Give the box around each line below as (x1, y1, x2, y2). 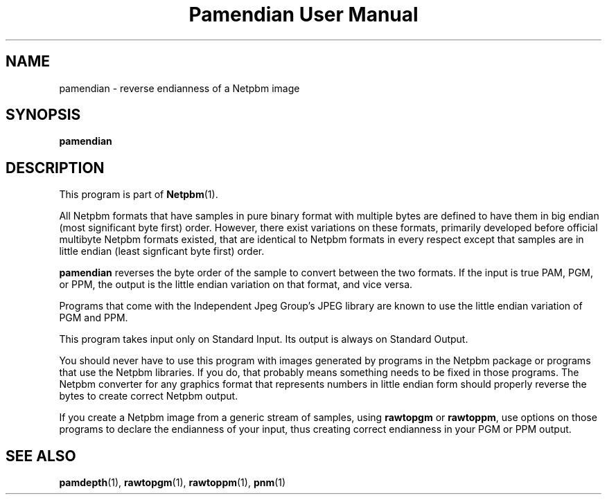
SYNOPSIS (6, 106, 81, 124)
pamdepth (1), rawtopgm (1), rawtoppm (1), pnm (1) (59, 476, 286, 489)
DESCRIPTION (6, 159, 105, 177)
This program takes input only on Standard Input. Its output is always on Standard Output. (59, 333, 468, 346)
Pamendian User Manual (188, 3, 419, 26)
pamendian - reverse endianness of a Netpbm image (59, 82, 300, 94)
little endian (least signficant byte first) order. (59, 245, 265, 258)
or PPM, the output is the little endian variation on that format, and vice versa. (59, 278, 413, 291)
